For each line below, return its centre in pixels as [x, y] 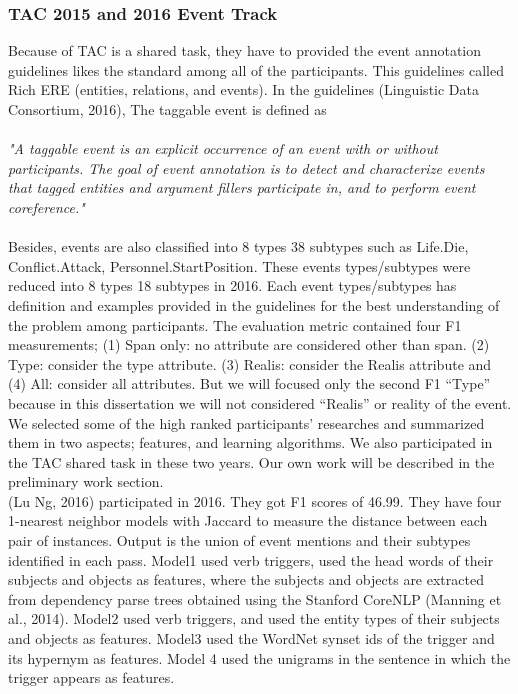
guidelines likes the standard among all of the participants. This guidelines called [256, 69]
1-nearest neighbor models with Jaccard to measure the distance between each [248, 520]
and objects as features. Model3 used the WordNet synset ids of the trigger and [251, 638]
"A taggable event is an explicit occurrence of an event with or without [223, 148]
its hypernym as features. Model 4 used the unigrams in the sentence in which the [259, 657]
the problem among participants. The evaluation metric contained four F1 [235, 324]
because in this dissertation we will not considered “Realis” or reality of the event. [260, 402]
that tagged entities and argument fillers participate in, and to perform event [242, 187]
